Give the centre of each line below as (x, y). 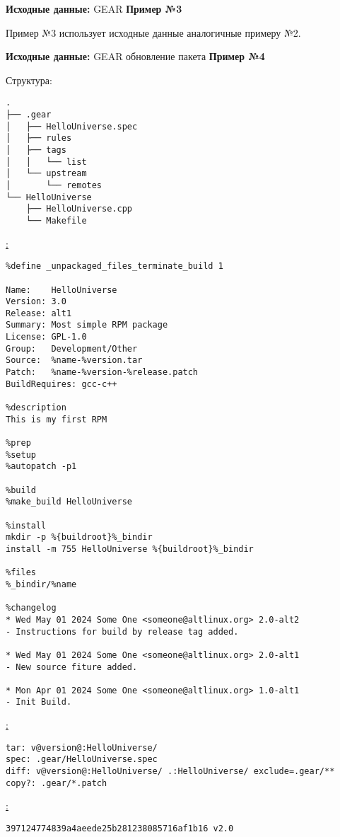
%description (36, 408)
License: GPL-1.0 (46, 337)
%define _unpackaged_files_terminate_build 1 (115, 266)
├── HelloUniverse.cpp (79, 209)
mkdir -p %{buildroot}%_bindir (79, 537)
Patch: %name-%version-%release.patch (102, 373)
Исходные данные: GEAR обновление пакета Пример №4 (135, 56)
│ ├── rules (39, 138)
